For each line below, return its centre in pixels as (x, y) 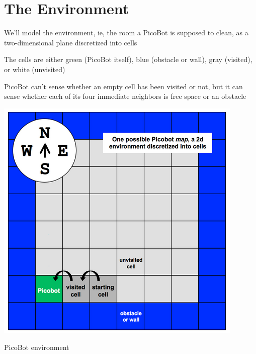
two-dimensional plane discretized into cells (71, 42)
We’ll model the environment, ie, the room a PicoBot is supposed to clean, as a (126, 33)
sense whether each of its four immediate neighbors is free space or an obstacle (125, 96)
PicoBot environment (37, 347)
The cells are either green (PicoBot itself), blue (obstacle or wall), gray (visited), (128, 59)
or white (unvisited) (35, 69)
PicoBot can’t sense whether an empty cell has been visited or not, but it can (123, 86)
